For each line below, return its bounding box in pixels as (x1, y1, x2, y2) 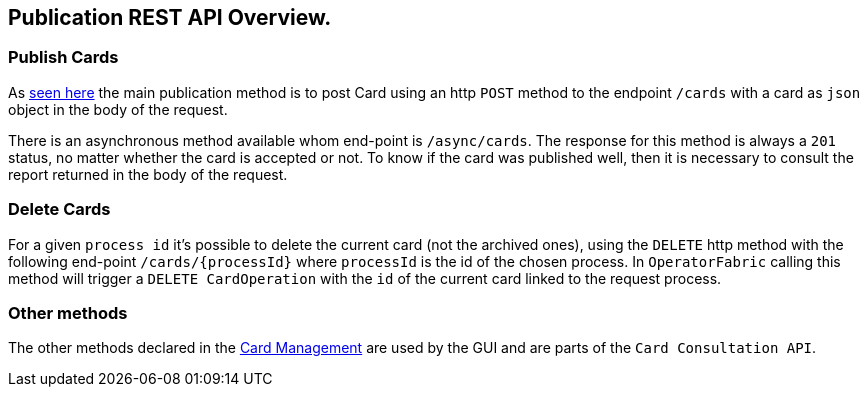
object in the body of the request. (8, 100, 228, 118)
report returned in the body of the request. (8, 165, 288, 183)
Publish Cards (8, 47, 119, 68)
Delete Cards (8, 199, 111, 220)
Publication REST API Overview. (8, 5, 332, 30)
